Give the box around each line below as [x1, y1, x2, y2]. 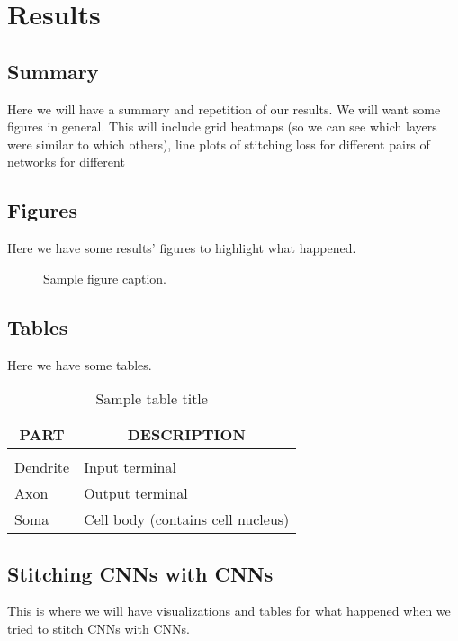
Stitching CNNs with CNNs [7, 559, 274, 587]
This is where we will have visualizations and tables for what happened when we [7, 601, 451, 620]
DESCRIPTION [127, 424, 246, 446]
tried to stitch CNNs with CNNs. [7, 618, 190, 637]
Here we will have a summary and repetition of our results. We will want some [7, 99, 441, 118]
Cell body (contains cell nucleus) [84, 509, 290, 530]
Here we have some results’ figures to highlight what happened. [7, 239, 356, 257]
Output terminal [84, 483, 188, 504]
